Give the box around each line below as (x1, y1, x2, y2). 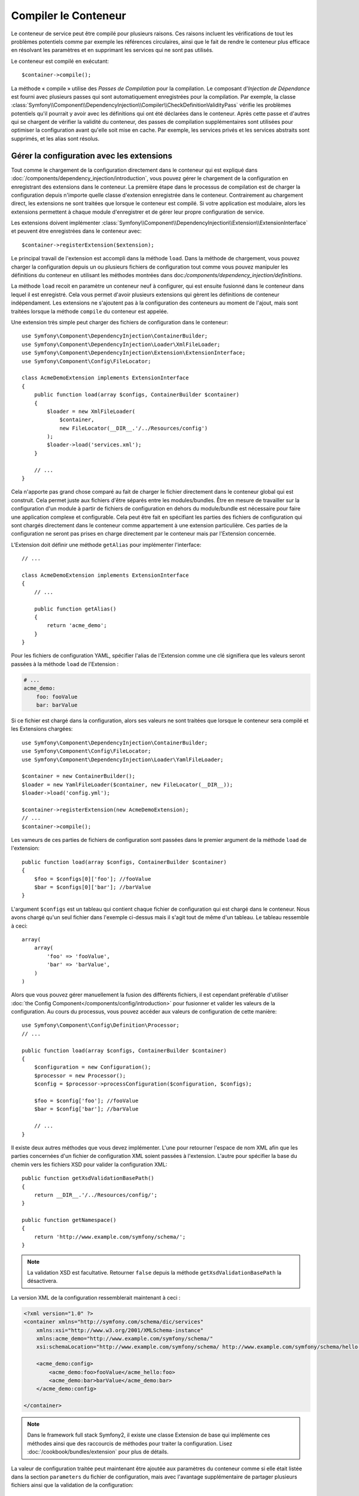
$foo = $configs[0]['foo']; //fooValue (34, 875, 151, 882)
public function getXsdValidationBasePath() (22, 1175, 155, 1182)
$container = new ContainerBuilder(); (22, 773, 136, 780)
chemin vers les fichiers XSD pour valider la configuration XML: (11, 1161, 168, 1168)
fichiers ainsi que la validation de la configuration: (11, 1482, 134, 1489)
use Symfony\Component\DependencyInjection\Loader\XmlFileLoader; (22, 341, 221, 348)
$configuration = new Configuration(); (34, 1064, 151, 1071)
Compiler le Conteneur (11, 9, 126, 22)
